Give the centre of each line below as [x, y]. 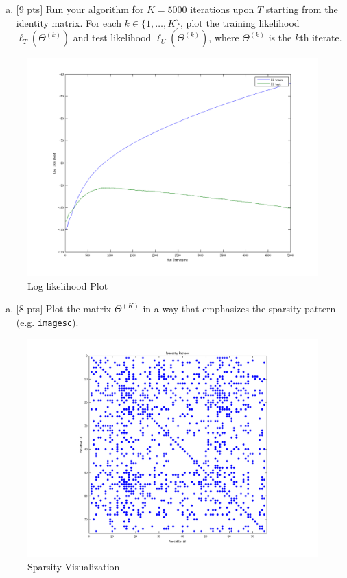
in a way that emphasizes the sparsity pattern [239, 309]
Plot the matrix [79, 309]
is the [280, 37]
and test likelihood [112, 37]
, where [224, 37]
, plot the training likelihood [240, 22]
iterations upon [222, 9]
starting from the [302, 9]
